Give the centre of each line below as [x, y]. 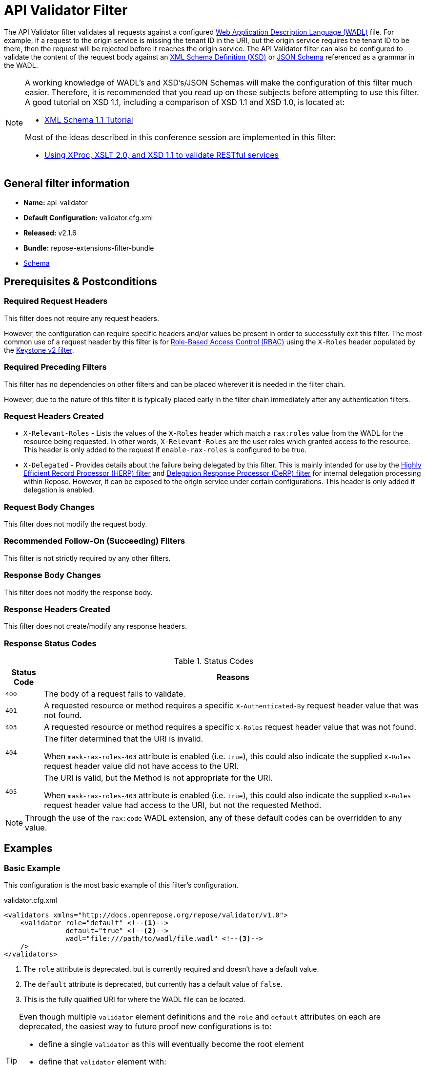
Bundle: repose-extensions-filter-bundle [89, 248]
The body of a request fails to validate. [115, 694]
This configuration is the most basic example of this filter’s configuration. [121, 885]
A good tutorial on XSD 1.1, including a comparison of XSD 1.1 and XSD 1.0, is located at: [185, 102]
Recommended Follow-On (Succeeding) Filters [95, 541]
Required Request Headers [56, 301]
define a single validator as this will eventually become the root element [171, 1044]
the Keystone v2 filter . [39, 350]
